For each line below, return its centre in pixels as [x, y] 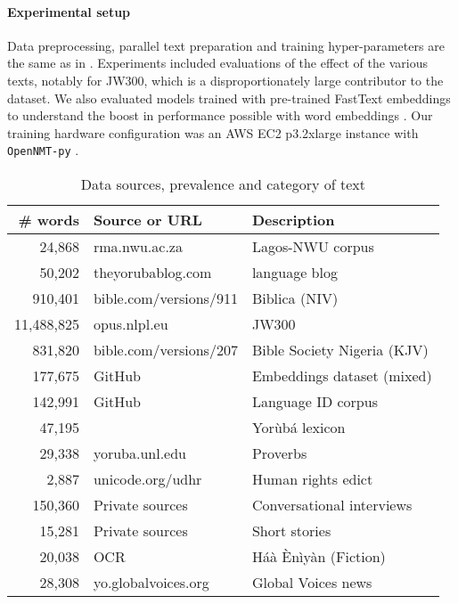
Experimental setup [69, 11]
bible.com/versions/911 [165, 298]
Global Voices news [312, 583]
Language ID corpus [315, 402]
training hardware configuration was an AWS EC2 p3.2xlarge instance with [213, 132]
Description [293, 220]
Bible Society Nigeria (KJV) [340, 350]
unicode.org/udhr [147, 479]
